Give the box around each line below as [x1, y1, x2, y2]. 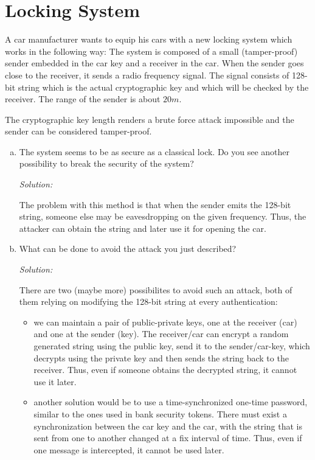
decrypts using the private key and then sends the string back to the [33, 351, 289, 364]
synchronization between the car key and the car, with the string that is [33, 419, 302, 432]
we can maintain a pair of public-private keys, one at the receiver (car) [33, 315, 297, 328]
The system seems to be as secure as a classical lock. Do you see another [19, 145, 290, 158]
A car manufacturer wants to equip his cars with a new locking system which [5, 33, 292, 46]
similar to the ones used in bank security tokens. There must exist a [33, 407, 287, 420]
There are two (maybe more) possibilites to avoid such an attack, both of [19, 283, 292, 296]
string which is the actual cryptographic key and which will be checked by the [18, 80, 309, 93]
